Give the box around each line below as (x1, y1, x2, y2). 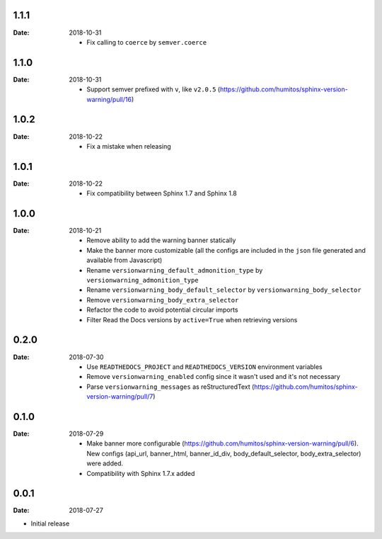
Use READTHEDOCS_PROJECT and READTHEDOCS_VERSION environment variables (86, 362, 323, 371)
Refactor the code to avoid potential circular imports (86, 305, 238, 314)
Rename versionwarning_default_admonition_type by (86, 266, 263, 274)
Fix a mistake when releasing (86, 142, 171, 150)
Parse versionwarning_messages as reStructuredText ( (86, 382, 255, 391)
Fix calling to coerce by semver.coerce (86, 38, 207, 46)
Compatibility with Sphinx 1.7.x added (86, 469, 195, 477)
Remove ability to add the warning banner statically (86, 236, 236, 244)
